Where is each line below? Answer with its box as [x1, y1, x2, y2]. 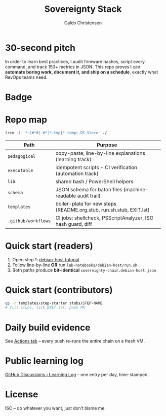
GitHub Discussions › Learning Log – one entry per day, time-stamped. [5, 372, 149, 378]
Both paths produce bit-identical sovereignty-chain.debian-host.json [12, 267, 157, 273]
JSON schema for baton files [55, 186, 123, 193]
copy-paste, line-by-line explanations [55, 149, 146, 156]
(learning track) [55, 156, 92, 163]
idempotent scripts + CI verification [55, 164, 137, 171]
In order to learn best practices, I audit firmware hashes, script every [5, 58, 145, 65]
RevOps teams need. [5, 74, 48, 80]
